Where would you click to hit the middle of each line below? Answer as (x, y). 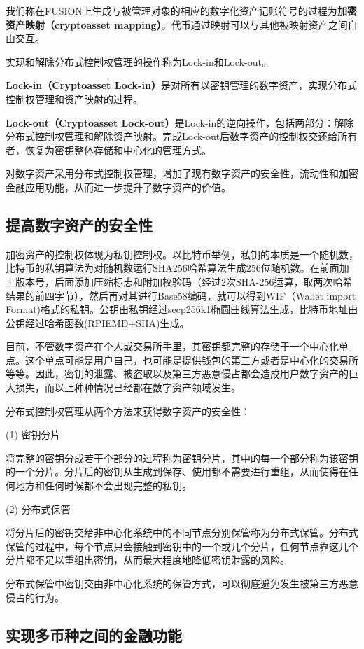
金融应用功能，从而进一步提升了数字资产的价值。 (118, 187)
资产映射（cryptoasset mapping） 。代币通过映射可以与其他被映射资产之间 (177, 24)
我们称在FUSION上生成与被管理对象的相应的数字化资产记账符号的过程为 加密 (181, 11)
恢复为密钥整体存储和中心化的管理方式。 (118, 149)
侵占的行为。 (35, 597)
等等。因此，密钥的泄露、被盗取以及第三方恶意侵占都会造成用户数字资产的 (177, 374)
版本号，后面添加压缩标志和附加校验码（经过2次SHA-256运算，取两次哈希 (184, 281)
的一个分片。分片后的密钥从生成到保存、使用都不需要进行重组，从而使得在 (177, 472)
